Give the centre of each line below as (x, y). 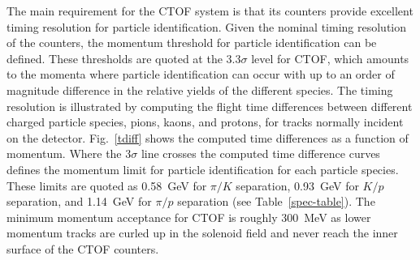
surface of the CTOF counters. (83, 248)
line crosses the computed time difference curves (260, 153)
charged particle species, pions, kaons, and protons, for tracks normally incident (205, 122)
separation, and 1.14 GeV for (79, 201)
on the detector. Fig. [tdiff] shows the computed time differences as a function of (208, 137)
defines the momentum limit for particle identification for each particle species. (203, 169)
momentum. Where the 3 (69, 153)
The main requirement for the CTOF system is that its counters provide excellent (210, 11)
